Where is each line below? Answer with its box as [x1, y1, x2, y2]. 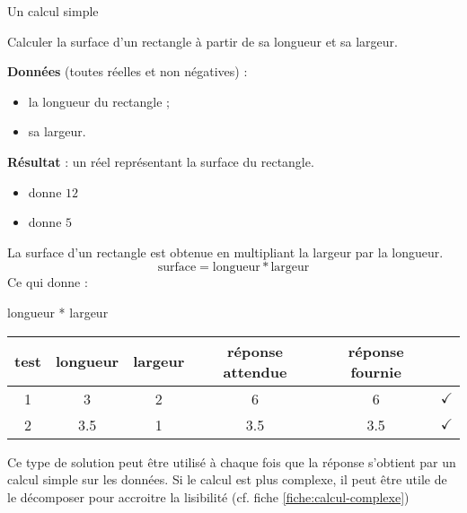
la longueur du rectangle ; [28, 91, 171, 110]
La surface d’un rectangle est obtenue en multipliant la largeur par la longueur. [7, 242, 444, 261]
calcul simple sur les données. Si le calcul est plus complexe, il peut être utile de [7, 470, 447, 489]
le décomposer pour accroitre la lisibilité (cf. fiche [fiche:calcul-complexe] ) [7, 487, 410, 506]
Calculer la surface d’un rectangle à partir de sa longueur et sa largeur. [7, 31, 398, 50]
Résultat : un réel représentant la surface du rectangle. [7, 152, 314, 170]
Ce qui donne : [7, 273, 88, 291]
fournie [350, 361, 401, 382]
